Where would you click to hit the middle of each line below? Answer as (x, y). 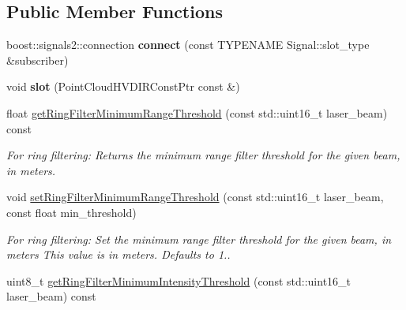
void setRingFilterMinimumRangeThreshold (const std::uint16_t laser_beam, (195, 197)
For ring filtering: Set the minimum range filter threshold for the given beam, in (199, 239)
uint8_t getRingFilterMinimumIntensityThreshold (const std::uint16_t (179, 280)
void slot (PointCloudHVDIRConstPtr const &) (123, 86)
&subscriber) (38, 60)
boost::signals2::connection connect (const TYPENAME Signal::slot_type (188, 45)
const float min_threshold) (71, 212)
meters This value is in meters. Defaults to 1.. (118, 254)
